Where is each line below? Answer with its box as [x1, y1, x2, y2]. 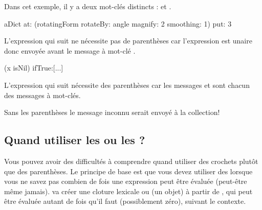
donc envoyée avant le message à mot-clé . [4, 45, 136, 56]
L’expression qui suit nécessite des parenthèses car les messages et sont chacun [4, 79, 250, 90]
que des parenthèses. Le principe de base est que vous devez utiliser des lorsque [4, 166, 253, 176]
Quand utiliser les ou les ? [4, 132, 145, 148]
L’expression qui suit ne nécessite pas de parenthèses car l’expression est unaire [4, 35, 252, 46]
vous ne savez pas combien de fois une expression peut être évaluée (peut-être [4, 176, 247, 186]
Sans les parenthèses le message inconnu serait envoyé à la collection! [4, 107, 220, 118]
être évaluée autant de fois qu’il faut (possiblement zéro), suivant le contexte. [4, 196, 246, 206]
